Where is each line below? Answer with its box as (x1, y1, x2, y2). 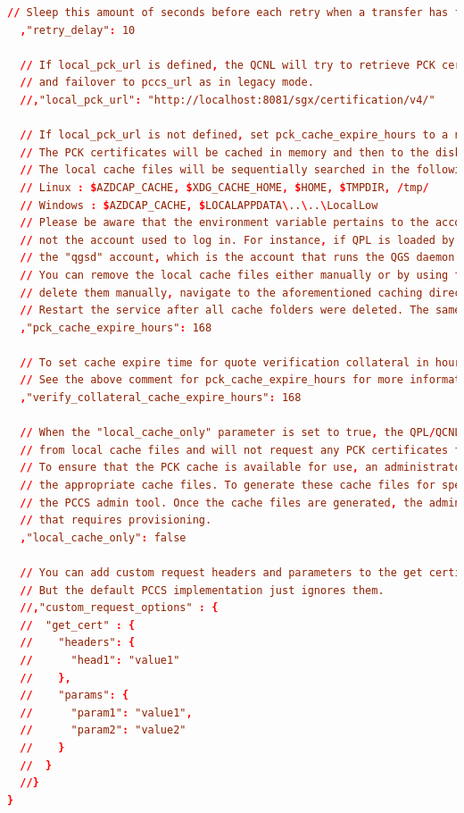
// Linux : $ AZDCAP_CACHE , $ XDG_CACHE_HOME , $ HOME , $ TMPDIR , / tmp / (20, 180, 429, 194)
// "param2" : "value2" (20, 724, 186, 737)
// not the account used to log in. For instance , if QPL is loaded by (20, 233, 455, 247)
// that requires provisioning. (20, 514, 212, 527)
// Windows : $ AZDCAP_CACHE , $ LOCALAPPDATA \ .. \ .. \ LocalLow (20, 198, 378, 212)
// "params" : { (20, 689, 129, 702)
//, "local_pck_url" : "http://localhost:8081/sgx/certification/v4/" (20, 93, 435, 106)
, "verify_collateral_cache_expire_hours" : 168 (20, 391, 302, 405)
